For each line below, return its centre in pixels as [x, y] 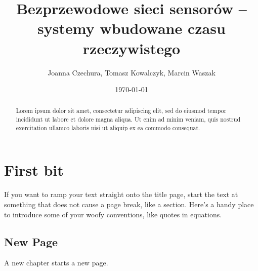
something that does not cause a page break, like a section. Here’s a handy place [129, 204]
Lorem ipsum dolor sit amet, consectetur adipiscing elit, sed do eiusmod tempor [121, 111]
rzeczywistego [132, 48]
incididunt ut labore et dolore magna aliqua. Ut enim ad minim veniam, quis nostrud [128, 119]
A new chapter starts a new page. [56, 263]
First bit [34, 170]
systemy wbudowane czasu [132, 28]
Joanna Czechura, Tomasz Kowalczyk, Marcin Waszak [132, 72]
